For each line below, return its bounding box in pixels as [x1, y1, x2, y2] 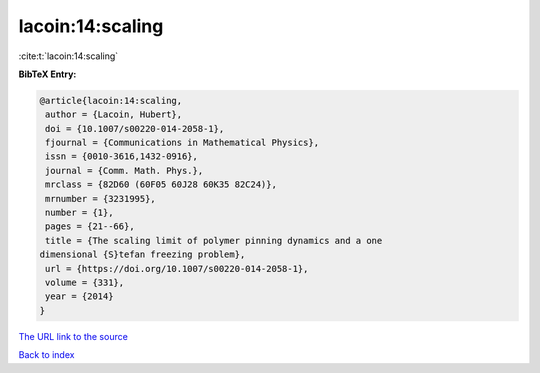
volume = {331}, [45, 277, 125, 288]
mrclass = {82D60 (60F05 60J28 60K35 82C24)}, [45, 179, 277, 190]
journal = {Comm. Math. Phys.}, [45, 165, 204, 176]
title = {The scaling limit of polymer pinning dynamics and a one [45, 235, 383, 246]
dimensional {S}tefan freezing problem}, [39, 249, 246, 260]
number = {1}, [45, 207, 114, 219]
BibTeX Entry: [18, 68, 77, 80]
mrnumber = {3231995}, [45, 193, 157, 204]
